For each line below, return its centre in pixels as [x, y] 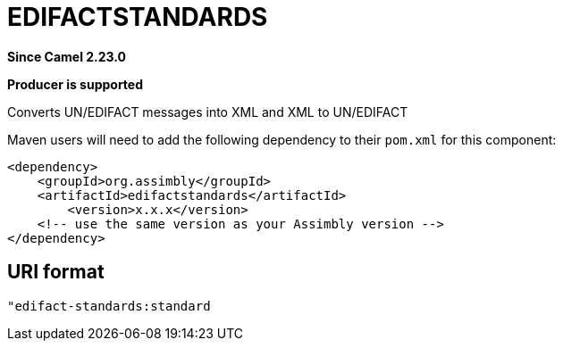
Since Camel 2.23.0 [67, 56]
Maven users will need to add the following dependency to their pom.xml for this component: [282, 139]
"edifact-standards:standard [109, 306]
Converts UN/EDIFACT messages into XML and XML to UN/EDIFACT [208, 112]
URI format [56, 272]
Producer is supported [76, 84]
